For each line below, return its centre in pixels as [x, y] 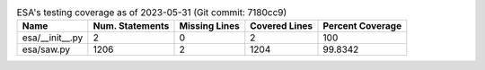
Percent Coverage [362, 26]
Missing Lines [209, 26]
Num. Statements [131, 26]
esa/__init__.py [53, 38]
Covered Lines [282, 26]
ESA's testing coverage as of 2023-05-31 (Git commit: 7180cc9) [152, 13]
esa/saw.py [46, 49]
